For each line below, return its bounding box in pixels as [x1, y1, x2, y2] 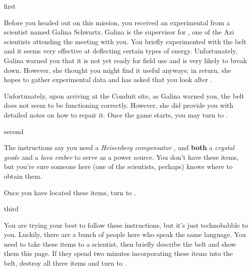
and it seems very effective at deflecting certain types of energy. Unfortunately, [4, 46, 237, 56]
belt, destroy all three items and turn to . [4, 258, 127, 268]
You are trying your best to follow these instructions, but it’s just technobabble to [4, 220, 248, 230]
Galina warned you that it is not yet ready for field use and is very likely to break [4, 55, 247, 65]
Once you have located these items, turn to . [4, 187, 136, 197]
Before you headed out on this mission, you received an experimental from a [4, 17, 230, 27]
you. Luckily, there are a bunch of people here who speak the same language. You [4, 229, 246, 239]
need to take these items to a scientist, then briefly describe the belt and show [4, 238, 236, 249]
